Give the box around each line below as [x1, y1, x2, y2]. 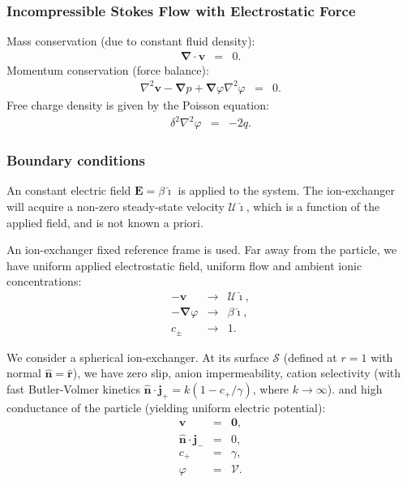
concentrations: [6, 273, 82, 290]
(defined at [283, 348, 337, 365]
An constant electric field [6, 182, 131, 199]
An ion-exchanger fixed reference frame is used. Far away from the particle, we [6, 241, 397, 258]
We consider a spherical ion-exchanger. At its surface [6, 348, 269, 365]
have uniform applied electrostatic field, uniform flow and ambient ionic [6, 256, 362, 273]
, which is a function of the [246, 197, 380, 214]
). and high [327, 381, 383, 398]
